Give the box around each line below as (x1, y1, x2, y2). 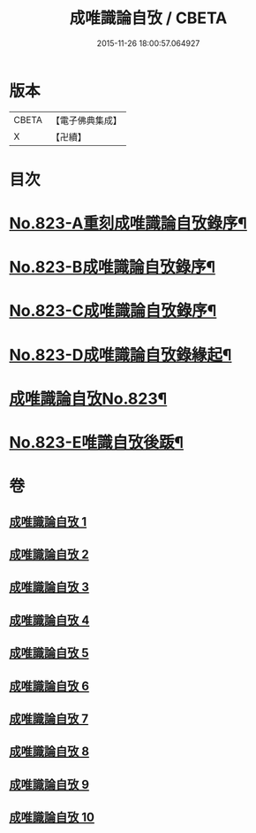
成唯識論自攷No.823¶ (9, 389, 168, 408)
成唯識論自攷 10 (9, 810, 95, 825)
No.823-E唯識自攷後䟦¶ (9, 433, 184, 452)
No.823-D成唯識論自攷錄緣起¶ (9, 344, 232, 365)
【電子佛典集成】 (50, 114, 122, 127)
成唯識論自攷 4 (9, 613, 90, 628)
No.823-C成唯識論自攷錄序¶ (9, 301, 217, 321)
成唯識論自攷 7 (9, 711, 89, 726)
